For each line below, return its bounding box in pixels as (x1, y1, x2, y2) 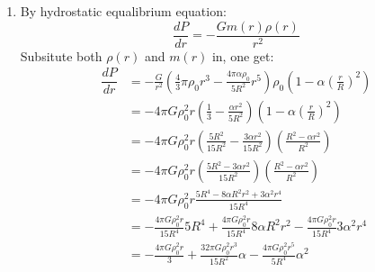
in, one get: (211, 46, 274, 65)
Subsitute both (20, 46, 103, 65)
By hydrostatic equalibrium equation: (20, 2, 227, 20)
